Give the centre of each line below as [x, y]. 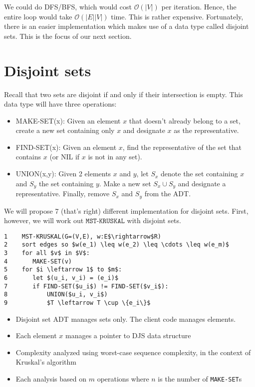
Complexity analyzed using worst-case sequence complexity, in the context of [133, 352]
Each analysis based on [51, 379]
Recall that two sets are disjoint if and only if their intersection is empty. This [124, 94]
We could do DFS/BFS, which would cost [68, 6]
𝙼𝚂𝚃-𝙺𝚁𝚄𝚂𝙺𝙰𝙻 [105, 221]
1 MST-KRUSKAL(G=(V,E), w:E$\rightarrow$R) [83, 236]
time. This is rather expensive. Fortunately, [177, 16]
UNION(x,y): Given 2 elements [63, 174]
